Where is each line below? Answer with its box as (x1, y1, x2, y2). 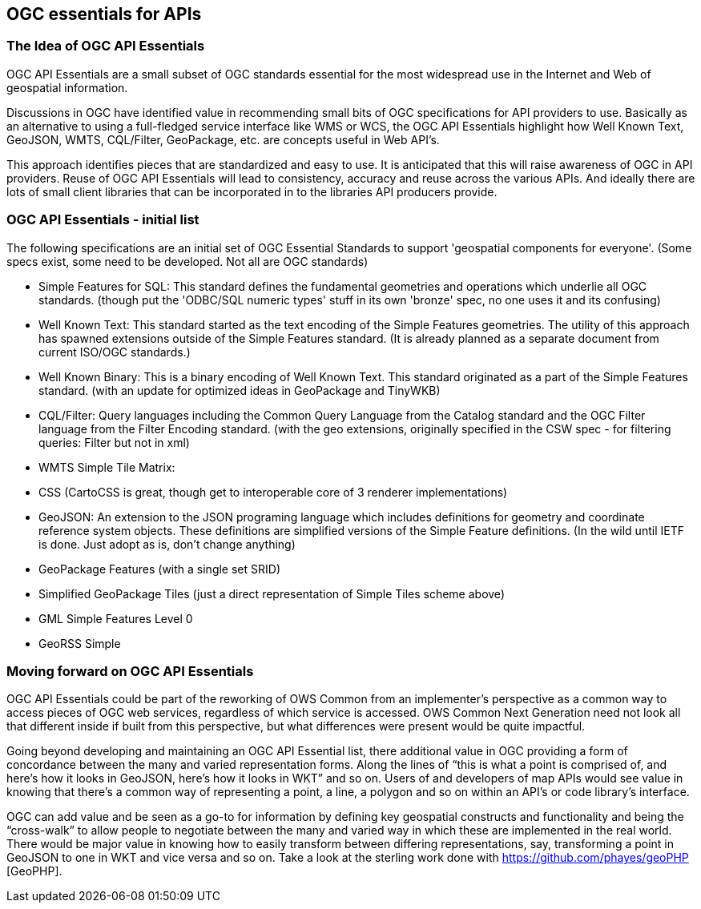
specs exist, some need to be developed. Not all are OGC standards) (6, 254, 369, 268)
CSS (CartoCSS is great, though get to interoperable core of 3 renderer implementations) (38, 485, 508, 499)
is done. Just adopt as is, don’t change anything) (38, 537, 296, 551)
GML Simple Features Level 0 (38, 611, 193, 625)
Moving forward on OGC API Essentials (6, 662, 254, 679)
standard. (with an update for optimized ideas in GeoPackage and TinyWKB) (38, 383, 441, 397)
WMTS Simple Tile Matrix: (38, 460, 175, 474)
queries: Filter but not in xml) (38, 435, 190, 449)
